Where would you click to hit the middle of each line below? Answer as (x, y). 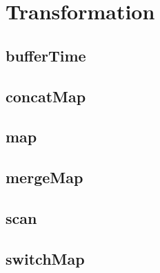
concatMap (46, 96)
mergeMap (44, 177)
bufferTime (46, 55)
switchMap (45, 258)
